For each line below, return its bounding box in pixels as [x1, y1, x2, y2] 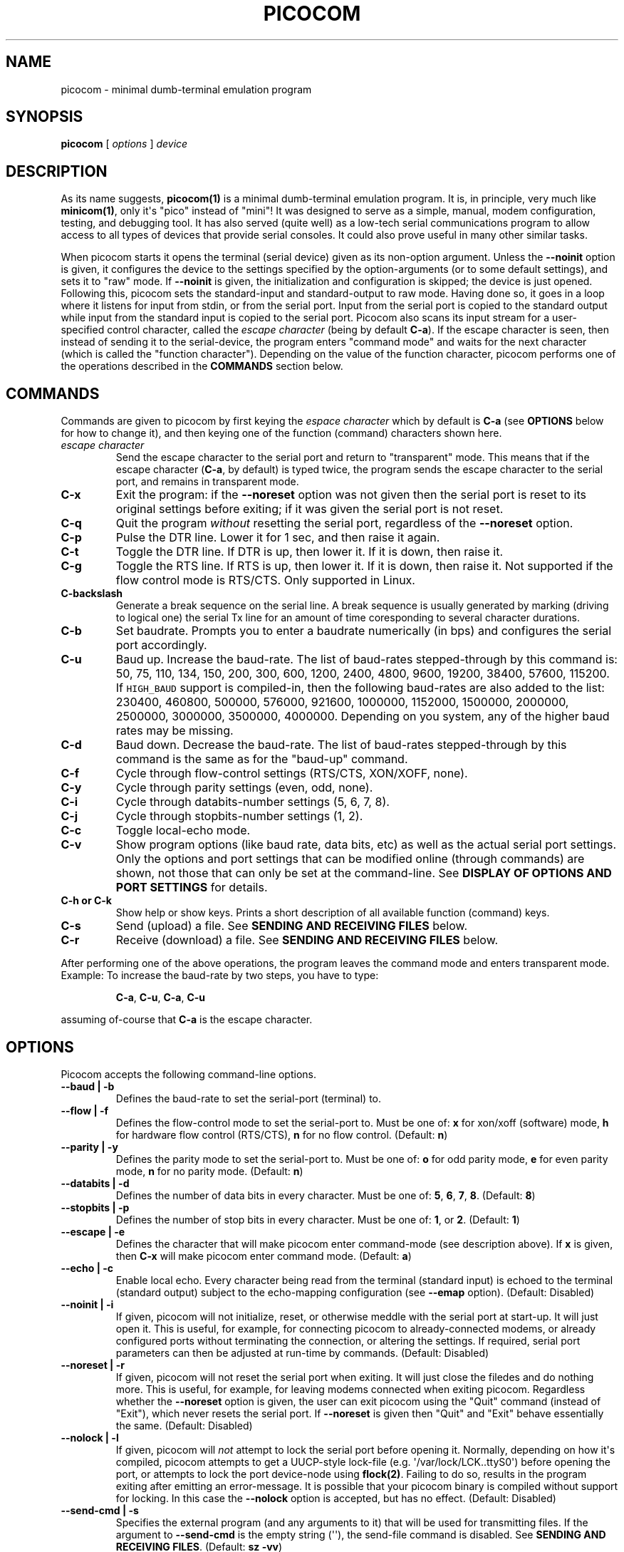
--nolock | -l [61, 1431, 119, 1444]
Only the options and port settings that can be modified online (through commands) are [115, 852, 585, 866]
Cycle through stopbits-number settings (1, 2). [115, 809, 363, 824]
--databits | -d [61, 1176, 130, 1189]
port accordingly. [115, 638, 207, 653]
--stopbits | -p [61, 1201, 130, 1214]
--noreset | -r [61, 1358, 125, 1371]
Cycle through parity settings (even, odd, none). [115, 780, 373, 795]
